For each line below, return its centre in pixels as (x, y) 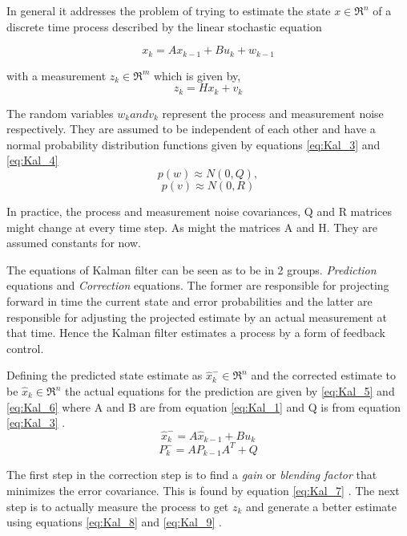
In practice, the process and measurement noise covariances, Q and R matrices (199, 211)
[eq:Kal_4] (32, 160)
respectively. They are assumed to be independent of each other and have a (191, 129)
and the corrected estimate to (323, 375)
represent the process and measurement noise (273, 113)
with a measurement (56, 75)
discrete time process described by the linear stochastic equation (164, 26)
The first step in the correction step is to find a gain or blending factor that (192, 475)
